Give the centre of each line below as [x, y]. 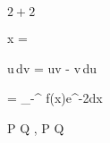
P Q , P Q [36, 127]
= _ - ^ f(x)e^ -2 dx [55, 98]
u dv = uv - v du [52, 67]
